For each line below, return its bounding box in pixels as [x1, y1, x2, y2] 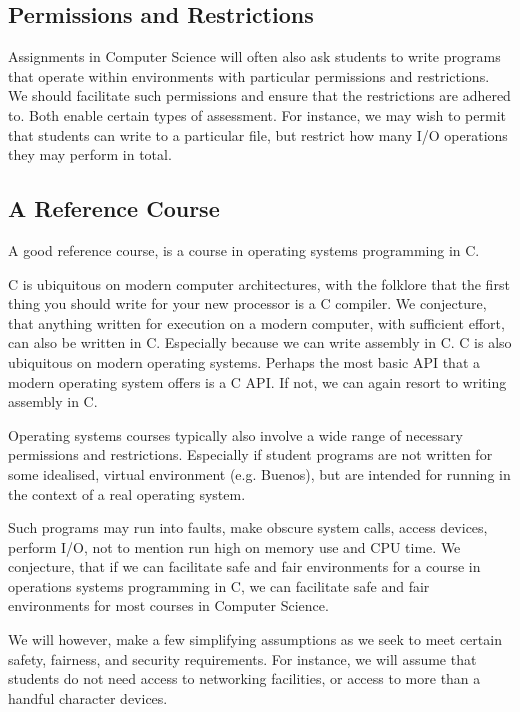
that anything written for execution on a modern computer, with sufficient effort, [8, 312, 505, 333]
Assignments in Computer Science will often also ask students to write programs [8, 46, 501, 67]
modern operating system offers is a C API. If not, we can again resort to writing [8, 371, 507, 392]
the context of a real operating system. [8, 483, 246, 504]
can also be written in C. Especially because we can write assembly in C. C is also [8, 332, 512, 353]
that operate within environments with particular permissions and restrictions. [8, 65, 490, 86]
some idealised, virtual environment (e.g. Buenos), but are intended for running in [8, 463, 511, 484]
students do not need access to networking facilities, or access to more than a [8, 668, 481, 689]
